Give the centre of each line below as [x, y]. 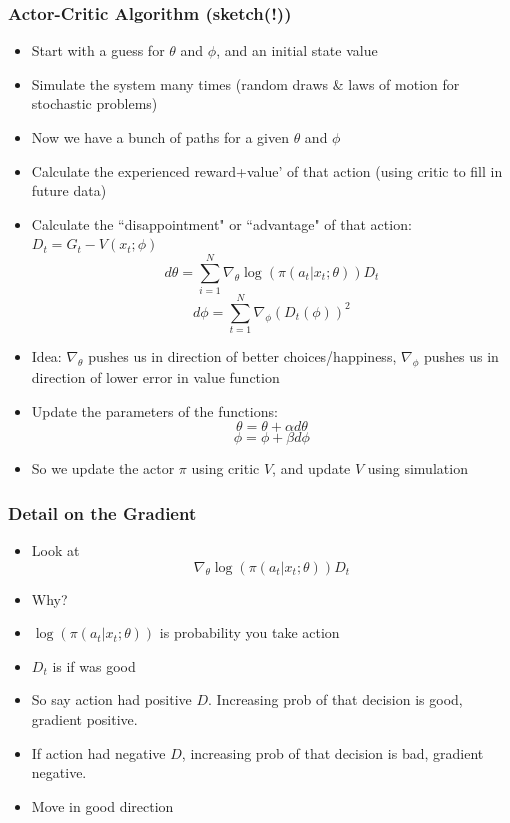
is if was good [94, 665]
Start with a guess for [98, 50]
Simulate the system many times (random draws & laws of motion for [245, 83]
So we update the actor [103, 468]
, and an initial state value [297, 50]
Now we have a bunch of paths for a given [160, 137]
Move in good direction [102, 805]
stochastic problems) [94, 103]
